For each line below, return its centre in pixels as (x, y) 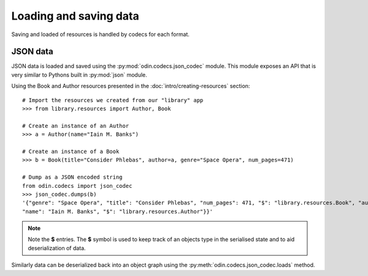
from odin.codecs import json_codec (77, 186)
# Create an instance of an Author (76, 126)
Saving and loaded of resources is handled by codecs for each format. (101, 34)
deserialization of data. (57, 248)
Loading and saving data (75, 16)
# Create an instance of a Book (71, 151)
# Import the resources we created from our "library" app (113, 100)
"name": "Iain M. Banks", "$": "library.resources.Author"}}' (118, 211)
